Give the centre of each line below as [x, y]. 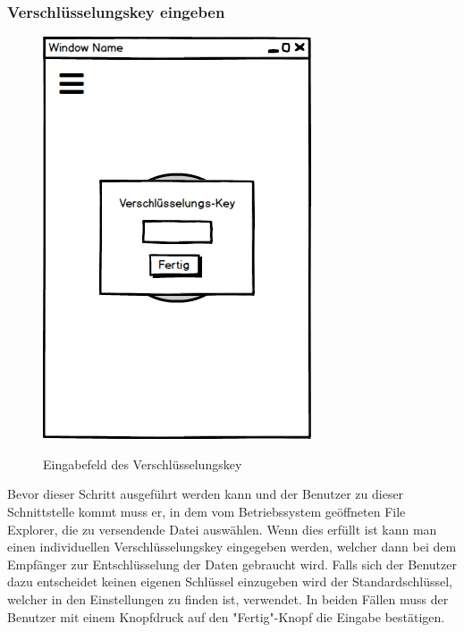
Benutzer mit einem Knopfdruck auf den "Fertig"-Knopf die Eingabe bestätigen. [226, 616]
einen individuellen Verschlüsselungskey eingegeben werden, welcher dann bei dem [232, 547]
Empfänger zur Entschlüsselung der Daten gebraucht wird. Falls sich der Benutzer [232, 564]
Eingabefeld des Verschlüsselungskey [143, 463]
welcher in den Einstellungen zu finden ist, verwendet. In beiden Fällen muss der [228, 598]
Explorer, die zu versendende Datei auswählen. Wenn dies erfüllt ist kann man [222, 529]
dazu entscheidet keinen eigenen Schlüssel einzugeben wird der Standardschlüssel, [230, 581]
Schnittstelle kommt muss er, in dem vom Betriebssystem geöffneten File [207, 511]
